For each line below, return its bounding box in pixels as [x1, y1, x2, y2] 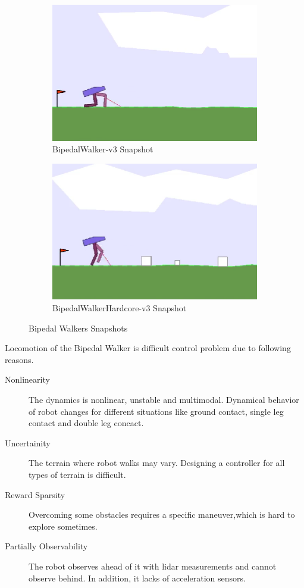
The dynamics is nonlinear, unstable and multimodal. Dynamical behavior [29, 393, 299, 405]
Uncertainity [5, 436, 51, 449]
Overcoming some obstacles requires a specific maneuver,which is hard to [29, 508, 295, 521]
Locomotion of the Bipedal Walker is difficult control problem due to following [5, 342, 291, 354]
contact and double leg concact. [29, 417, 144, 429]
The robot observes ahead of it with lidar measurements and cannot [29, 559, 277, 572]
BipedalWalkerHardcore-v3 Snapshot [52, 302, 187, 314]
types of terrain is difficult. [29, 468, 126, 480]
